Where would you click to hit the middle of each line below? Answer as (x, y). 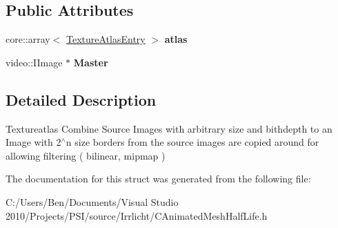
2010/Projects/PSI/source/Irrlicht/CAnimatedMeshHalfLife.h (137, 215)
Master (91, 62)
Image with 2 (33, 142)
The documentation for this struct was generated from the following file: (158, 179)
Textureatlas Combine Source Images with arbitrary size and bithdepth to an (169, 128)
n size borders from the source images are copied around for (192, 142)
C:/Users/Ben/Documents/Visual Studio (92, 201)
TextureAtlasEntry (106, 39)
